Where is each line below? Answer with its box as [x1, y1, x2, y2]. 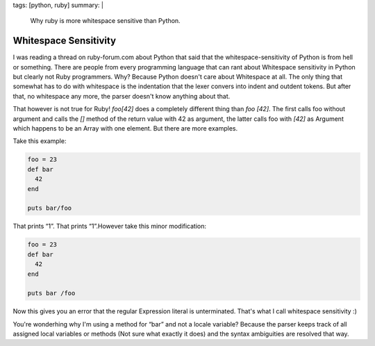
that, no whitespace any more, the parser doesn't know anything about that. [12, 92, 231, 100]
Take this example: [12, 137, 67, 145]
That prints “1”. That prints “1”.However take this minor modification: [12, 222, 207, 231]
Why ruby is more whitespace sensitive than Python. [30, 17, 181, 25]
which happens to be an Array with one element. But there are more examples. [12, 124, 238, 133]
